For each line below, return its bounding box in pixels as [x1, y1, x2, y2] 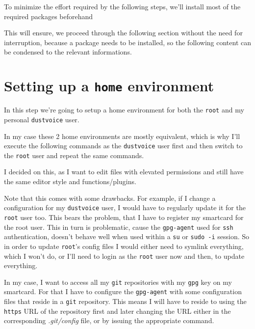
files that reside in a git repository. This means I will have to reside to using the [4, 296, 247, 306]
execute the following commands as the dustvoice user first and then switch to [4, 140, 243, 151]
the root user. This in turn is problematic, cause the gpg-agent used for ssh [4, 221, 233, 232]
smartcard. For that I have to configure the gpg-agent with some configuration [4, 286, 242, 297]
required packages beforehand [4, 11, 93, 21]
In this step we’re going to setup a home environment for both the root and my [4, 105, 244, 115]
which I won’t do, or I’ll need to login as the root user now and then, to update [4, 250, 245, 261]
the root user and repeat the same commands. [4, 150, 144, 160]
